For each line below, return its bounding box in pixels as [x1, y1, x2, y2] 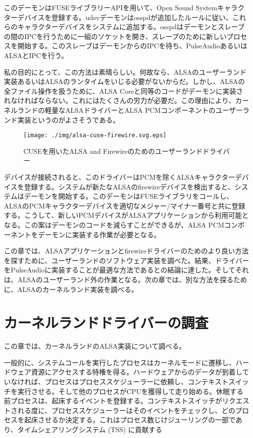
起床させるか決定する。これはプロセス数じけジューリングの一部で [24, 415, 235, 425]
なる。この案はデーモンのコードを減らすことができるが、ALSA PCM [4, 219, 224, 229]
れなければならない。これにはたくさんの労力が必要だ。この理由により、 [4, 95, 235, 105]
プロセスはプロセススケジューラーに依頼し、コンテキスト [44, 376, 229, 386]
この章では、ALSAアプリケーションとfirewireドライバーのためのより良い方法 [4, 246, 249, 256]
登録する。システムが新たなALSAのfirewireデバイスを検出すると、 [24, 181, 234, 191]
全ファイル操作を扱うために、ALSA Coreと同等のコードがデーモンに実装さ [4, 85, 243, 96]
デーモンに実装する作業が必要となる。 [38, 229, 161, 239]
